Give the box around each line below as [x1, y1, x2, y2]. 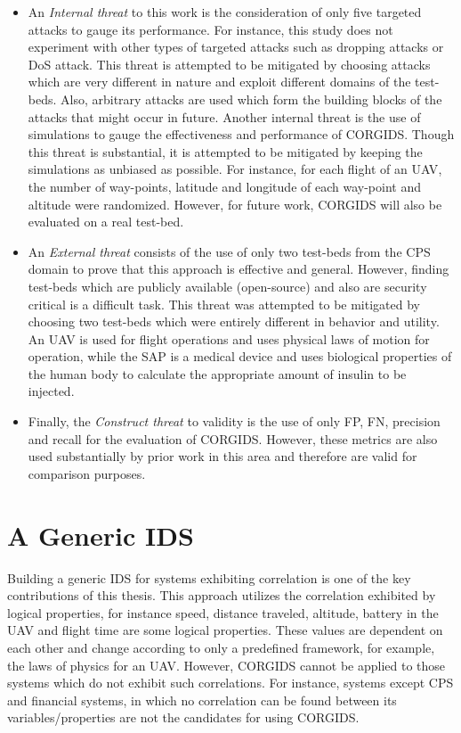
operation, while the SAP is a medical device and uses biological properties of [28, 347, 452, 366]
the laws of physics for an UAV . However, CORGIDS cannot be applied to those [7, 655, 446, 674]
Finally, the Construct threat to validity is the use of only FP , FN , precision [28, 412, 441, 431]
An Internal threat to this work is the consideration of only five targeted [28, 3, 422, 21]
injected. [28, 382, 75, 400]
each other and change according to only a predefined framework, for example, [7, 638, 435, 656]
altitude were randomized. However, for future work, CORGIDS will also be [28, 194, 442, 213]
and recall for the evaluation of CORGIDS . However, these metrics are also [28, 429, 438, 448]
